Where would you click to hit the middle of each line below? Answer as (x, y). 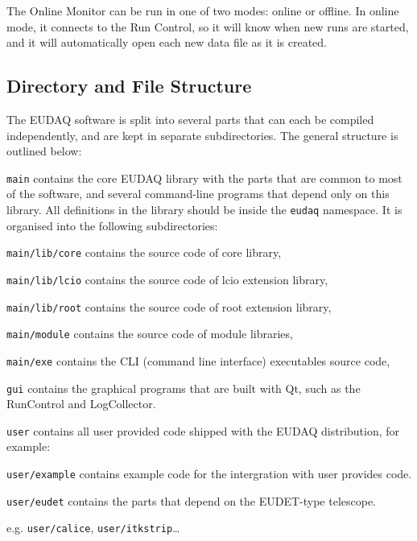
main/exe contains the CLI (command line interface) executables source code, (198, 360)
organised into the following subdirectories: (112, 225)
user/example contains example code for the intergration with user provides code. (209, 474)
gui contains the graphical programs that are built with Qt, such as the (184, 388)
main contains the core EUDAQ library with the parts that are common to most (204, 178)
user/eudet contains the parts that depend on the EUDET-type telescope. (192, 500)
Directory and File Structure (129, 86)
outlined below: (44, 151)
